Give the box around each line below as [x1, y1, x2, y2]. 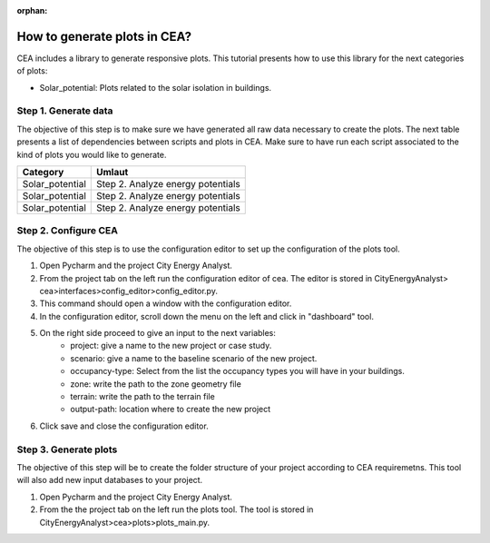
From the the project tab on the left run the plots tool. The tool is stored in [39, 504, 314, 515]
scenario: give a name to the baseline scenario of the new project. [70, 352, 318, 363]
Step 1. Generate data [16, 104, 113, 117]
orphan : [16, 5, 48, 15]
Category [22, 166, 64, 178]
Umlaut [96, 166, 129, 178]
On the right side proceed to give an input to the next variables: [39, 328, 277, 339]
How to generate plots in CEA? [16, 28, 192, 44]
